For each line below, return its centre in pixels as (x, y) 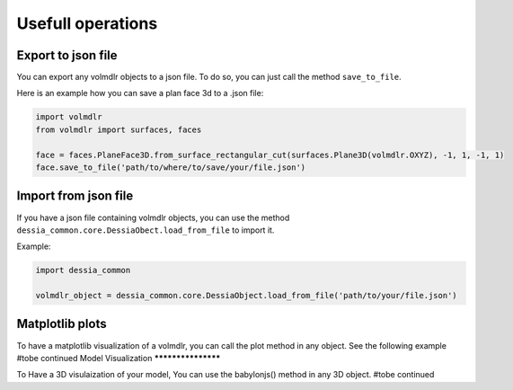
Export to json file (67, 55)
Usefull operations (87, 23)
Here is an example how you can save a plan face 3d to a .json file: (140, 93)
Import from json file (75, 196)
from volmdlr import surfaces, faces (119, 129)
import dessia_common (83, 270)
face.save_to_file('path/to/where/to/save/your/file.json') (171, 168)
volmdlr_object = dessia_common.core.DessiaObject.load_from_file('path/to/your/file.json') (246, 296)
